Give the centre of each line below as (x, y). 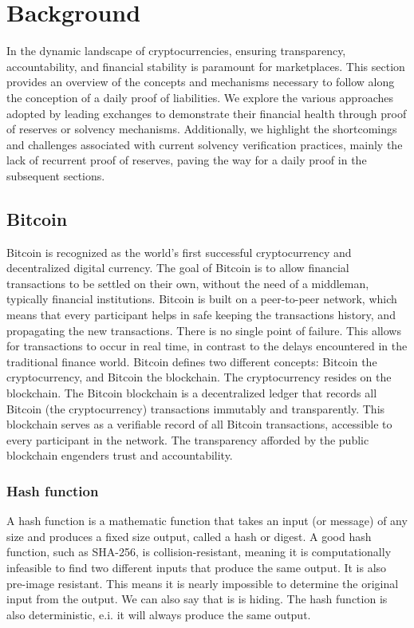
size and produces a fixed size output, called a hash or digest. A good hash (189, 536)
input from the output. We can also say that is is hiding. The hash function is (197, 599)
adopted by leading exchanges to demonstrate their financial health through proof (207, 113)
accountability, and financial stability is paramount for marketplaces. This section (206, 66)
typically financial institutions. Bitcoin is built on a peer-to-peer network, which (202, 299)
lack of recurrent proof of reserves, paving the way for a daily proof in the (187, 160)
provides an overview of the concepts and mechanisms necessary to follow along (201, 82)
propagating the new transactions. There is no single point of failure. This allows (204, 330)
